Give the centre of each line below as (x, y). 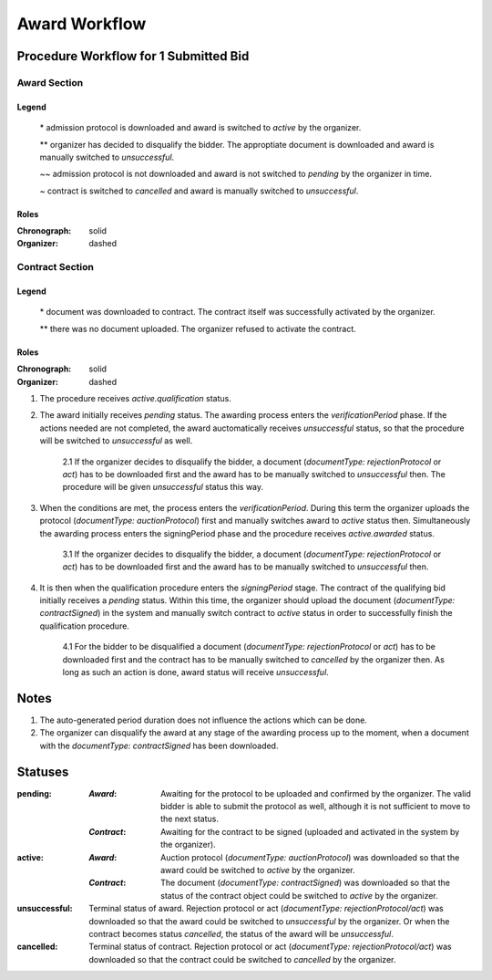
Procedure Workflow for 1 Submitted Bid (133, 56)
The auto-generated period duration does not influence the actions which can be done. (204, 720)
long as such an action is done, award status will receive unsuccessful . (196, 672)
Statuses (43, 771)
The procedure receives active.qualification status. (135, 398)
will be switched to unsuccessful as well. (116, 441)
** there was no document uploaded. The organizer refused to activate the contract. (198, 328)
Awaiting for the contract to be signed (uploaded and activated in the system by (310, 831)
